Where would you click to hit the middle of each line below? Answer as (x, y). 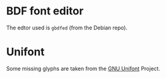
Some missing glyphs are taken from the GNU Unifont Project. (83, 68)
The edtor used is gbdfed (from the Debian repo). (67, 28)
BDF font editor (45, 11)
